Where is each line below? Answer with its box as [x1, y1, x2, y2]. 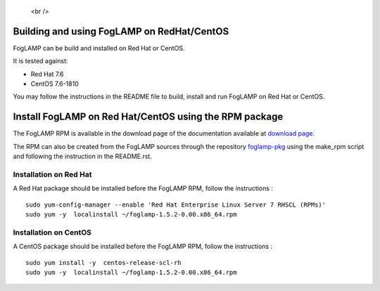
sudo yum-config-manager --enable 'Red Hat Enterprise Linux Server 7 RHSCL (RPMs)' [25, 200, 327, 209]
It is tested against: [13, 57, 68, 65]
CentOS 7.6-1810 [30, 79, 79, 88]
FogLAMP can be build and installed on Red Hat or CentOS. [13, 44, 185, 52]
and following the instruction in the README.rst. [13, 152, 153, 161]
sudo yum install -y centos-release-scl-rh [25, 259, 182, 266]
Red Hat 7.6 [30, 70, 64, 78]
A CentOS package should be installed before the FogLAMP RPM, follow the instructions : [13, 242, 273, 251]
